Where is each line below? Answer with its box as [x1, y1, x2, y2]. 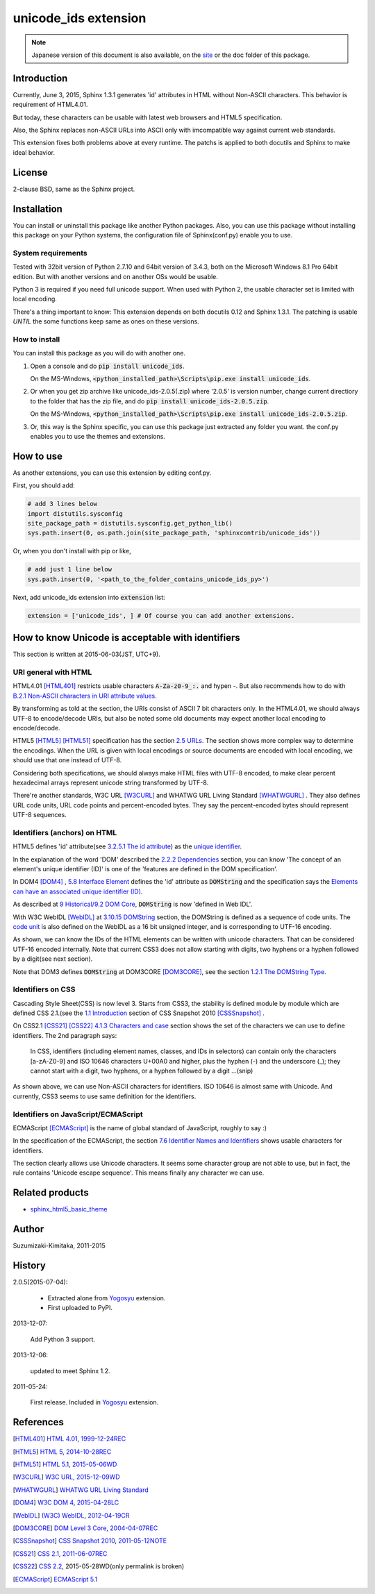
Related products [12, 1187, 90, 1199]
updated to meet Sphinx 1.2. [30, 1366, 110, 1375]
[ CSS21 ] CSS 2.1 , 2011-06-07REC [12, 1549, 108, 1558]
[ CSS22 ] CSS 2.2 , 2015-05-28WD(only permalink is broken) [12, 1562, 185, 1570]
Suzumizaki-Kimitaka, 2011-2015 [12, 1241, 106, 1250]
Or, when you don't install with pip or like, [12, 547, 131, 555]
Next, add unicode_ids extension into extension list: [12, 593, 166, 601]
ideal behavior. [12, 148, 56, 156]
